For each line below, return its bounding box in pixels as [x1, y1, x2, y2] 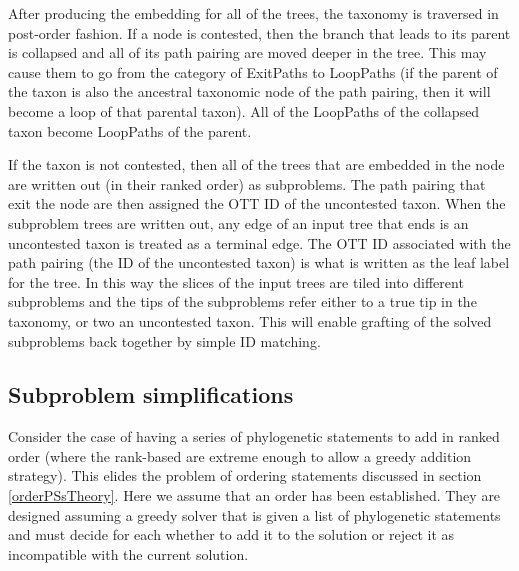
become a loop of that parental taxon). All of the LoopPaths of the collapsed [8, 100, 480, 121]
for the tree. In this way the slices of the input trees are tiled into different [8, 271, 464, 292]
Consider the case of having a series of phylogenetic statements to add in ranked [8, 426, 500, 447]
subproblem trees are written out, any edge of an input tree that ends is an [8, 212, 469, 233]
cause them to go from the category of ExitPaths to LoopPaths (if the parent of [8, 61, 498, 82]
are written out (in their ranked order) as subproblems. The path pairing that [8, 173, 486, 194]
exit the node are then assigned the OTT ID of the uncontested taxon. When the [8, 193, 506, 214]
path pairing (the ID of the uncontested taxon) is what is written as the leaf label [8, 252, 510, 273]
